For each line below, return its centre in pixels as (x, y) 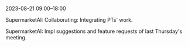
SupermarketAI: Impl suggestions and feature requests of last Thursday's (94, 31)
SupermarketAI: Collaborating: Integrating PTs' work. (69, 20)
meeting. (16, 37)
